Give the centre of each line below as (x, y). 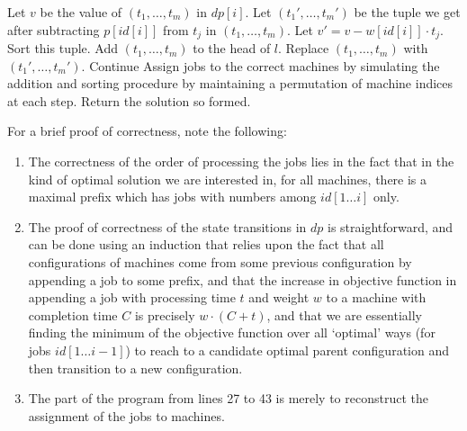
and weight (279, 297)
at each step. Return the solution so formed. (129, 100)
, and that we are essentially (344, 314)
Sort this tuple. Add (63, 48)
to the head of (232, 48)
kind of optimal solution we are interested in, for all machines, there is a (228, 179)
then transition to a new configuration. (135, 368)
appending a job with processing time (132, 297)
